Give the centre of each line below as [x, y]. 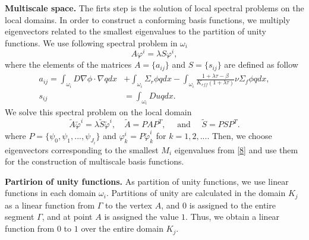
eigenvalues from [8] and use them [236, 149]
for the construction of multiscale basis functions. [94, 161]
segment [20, 217]
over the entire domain [122, 228]
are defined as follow [261, 64]
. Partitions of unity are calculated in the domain [196, 193]
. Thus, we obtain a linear [233, 217]
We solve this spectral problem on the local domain [98, 112]
